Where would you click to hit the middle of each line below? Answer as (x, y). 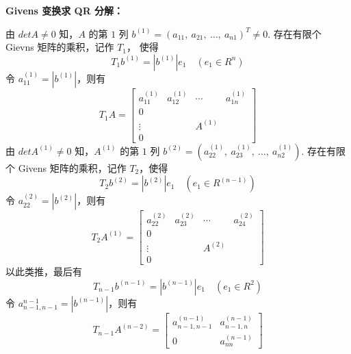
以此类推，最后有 (44, 271)
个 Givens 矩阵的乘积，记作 (66, 167)
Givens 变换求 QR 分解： (65, 10)
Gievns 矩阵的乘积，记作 (60, 47)
